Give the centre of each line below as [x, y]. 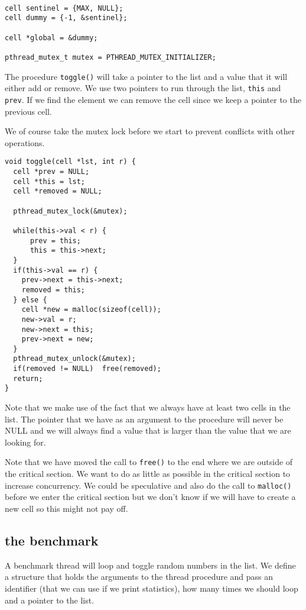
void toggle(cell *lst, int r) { [70, 162]
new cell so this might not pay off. [66, 508]
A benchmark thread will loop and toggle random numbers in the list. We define [150, 565]
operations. [25, 142]
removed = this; [53, 290]
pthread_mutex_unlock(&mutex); [74, 359]
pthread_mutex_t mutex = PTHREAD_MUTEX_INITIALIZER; [110, 57]
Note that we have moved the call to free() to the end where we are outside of [149, 462]
